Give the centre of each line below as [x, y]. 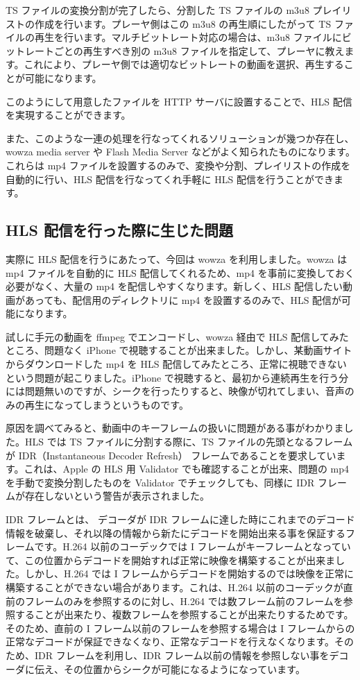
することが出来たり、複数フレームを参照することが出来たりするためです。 [184, 614]
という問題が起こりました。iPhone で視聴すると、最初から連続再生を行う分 [177, 377]
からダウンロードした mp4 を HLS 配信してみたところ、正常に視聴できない [176, 364]
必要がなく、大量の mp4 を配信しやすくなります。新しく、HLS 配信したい [174, 286]
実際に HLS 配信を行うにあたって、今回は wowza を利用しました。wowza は [177, 258]
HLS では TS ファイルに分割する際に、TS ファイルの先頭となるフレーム [189, 442]
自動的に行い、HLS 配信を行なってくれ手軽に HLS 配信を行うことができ [170, 179]
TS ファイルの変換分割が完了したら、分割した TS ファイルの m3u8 [157, 10]
